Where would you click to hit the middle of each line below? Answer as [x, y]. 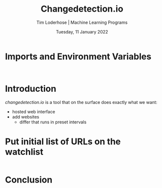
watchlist [24, 152]
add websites [26, 117]
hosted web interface [33, 111]
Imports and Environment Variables [78, 56]
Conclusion [29, 179]
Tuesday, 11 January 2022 [82, 32]
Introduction [31, 89]
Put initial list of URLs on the [63, 141]
